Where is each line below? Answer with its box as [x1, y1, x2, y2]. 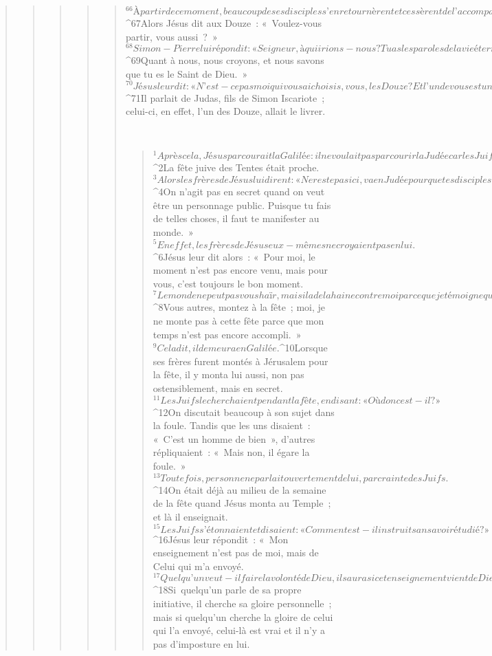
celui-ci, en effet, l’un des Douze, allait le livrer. [125, 104, 326, 118]
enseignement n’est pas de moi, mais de [153, 545, 319, 560]
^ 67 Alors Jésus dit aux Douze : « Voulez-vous [125, 16, 322, 30]
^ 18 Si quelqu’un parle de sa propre [153, 582, 302, 597]
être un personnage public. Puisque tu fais [153, 197, 331, 212]
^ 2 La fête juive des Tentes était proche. [153, 160, 320, 175]
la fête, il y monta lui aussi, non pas [153, 367, 304, 382]
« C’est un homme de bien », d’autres [153, 431, 315, 446]
